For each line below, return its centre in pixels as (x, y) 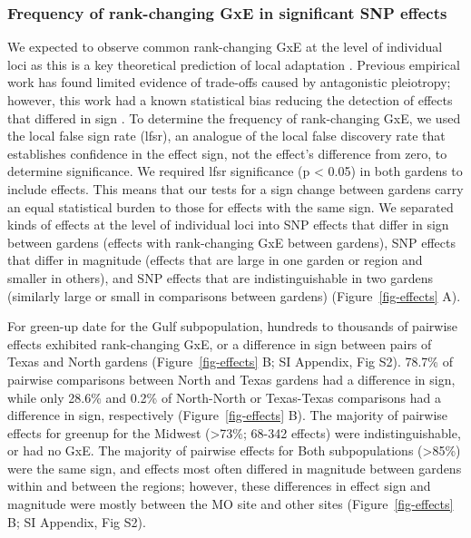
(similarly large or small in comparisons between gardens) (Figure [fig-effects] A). (234, 295)
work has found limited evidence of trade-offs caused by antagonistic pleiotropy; (229, 82)
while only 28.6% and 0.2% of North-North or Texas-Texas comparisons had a (225, 397)
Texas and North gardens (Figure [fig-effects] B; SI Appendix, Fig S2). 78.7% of (230, 362)
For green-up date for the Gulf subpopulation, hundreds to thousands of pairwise (233, 326)
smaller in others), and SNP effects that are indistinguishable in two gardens (221, 277)
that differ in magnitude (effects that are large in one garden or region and (215, 260)
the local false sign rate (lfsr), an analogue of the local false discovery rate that (226, 136)
